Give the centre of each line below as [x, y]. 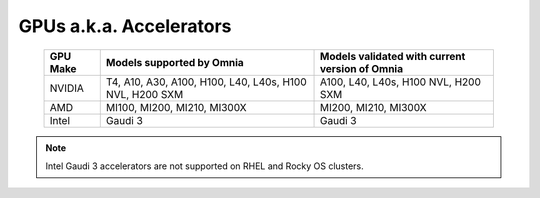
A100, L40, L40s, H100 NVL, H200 [401, 82]
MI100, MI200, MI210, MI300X [176, 107]
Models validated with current [393, 56]
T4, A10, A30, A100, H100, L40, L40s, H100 [206, 82]
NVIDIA [67, 88]
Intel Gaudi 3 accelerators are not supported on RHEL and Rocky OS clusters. [204, 166]
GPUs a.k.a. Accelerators [125, 26]
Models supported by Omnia [174, 62]
